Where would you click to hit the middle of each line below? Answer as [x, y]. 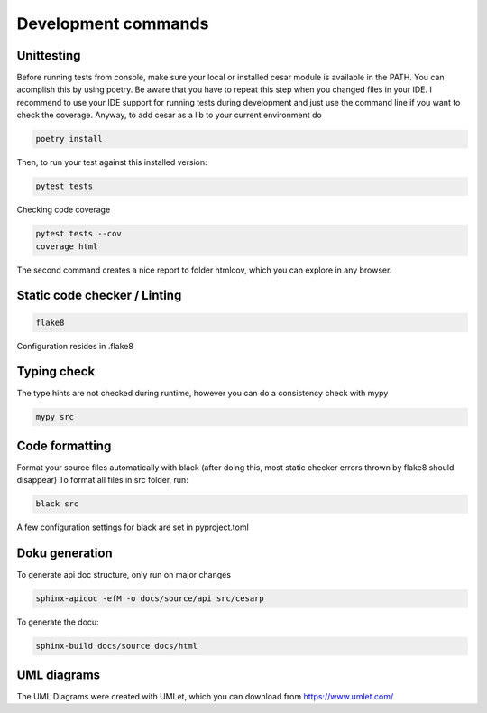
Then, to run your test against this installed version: [112, 162]
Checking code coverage [64, 210]
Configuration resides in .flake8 [75, 346]
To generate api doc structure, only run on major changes [124, 575]
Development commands [113, 23]
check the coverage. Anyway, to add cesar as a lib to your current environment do [169, 115]
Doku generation [64, 554]
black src [57, 504]
